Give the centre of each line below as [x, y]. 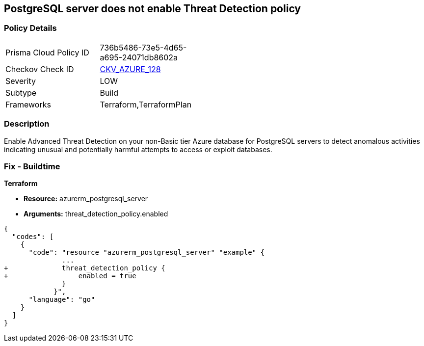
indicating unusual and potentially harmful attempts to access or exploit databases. [138, 149]
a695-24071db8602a [139, 57]
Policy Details [30, 28]
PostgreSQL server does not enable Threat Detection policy [153, 9]
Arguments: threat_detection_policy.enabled [96, 214]
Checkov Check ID [40, 69]
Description [27, 124]
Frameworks [28, 104]
